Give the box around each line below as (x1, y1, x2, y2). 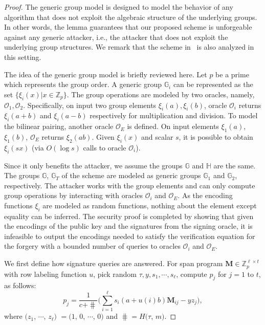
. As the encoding (178, 190, 233, 201)
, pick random (93, 268, 137, 279)
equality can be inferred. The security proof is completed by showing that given (4, 210, 254, 221)
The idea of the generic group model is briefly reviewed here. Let (4, 69, 207, 79)
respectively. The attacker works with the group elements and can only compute (4, 180, 255, 190)
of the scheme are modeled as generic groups (61, 170, 201, 181)
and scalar (141, 131, 173, 142)
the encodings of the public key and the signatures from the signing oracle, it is (4, 221, 253, 231)
